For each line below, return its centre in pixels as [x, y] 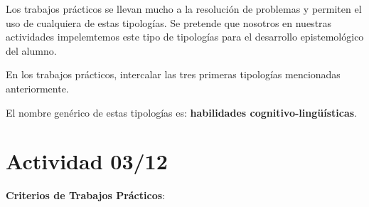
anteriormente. [37, 88]
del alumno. [31, 50]
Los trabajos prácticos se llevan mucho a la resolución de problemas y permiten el [184, 9]
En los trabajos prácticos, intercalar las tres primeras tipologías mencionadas [173, 74]
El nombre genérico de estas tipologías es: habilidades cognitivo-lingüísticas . [181, 112]
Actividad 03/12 [87, 161]
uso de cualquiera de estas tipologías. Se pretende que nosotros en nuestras [169, 22]
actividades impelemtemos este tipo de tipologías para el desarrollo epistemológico [185, 37]
